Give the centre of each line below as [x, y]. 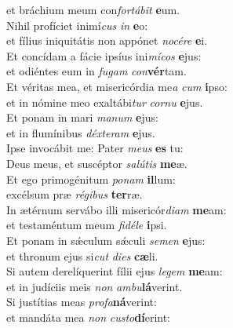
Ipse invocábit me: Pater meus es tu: [95, 148]
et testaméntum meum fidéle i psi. [87, 225]
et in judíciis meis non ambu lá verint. [95, 286]
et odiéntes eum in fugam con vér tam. [96, 71]
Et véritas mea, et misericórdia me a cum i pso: [117, 86]
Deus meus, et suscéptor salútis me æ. [97, 163]
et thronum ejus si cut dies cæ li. [82, 255]
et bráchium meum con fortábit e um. [93, 9]
